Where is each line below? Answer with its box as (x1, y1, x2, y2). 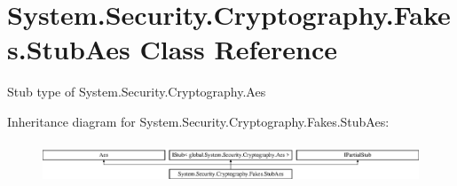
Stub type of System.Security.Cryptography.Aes (7, 82, 266, 101)
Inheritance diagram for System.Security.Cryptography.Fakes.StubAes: (7, 112, 390, 130)
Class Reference (139, 31, 337, 67)
